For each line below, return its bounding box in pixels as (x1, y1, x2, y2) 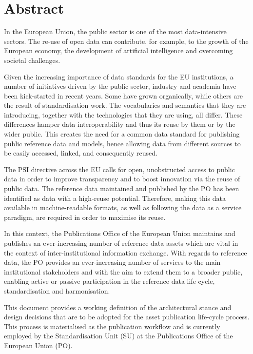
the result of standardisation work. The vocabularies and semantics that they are (4, 100, 246, 110)
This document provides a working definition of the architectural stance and (4, 302, 232, 312)
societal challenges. (4, 55, 60, 65)
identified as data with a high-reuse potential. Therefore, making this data (4, 193, 226, 203)
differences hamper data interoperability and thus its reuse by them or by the (4, 119, 235, 129)
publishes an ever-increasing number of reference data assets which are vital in (4, 238, 238, 248)
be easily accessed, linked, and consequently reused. (4, 148, 158, 158)
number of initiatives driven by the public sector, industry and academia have (4, 81, 236, 91)
